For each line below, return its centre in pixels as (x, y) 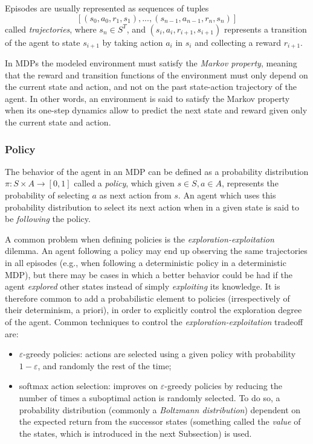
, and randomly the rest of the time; (105, 365)
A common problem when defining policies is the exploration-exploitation (140, 239)
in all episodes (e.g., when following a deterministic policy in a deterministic (146, 262)
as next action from (135, 195)
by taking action (133, 42)
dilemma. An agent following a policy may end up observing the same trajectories (156, 251)
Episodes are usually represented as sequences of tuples (107, 8)
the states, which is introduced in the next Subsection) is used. (135, 433)
